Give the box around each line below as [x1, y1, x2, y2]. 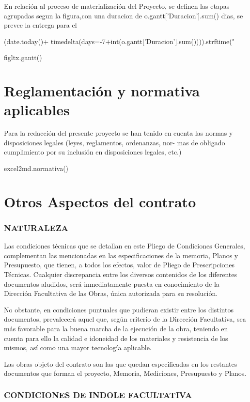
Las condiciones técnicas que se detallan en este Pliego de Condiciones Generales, [4, 241, 245, 251]
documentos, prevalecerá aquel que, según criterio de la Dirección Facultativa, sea [4, 314, 246, 324]
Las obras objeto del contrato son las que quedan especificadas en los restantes [4, 358, 237, 369]
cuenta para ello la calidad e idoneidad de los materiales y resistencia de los [4, 333, 228, 343]
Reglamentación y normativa [4, 81, 200, 101]
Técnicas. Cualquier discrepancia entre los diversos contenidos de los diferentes [4, 269, 237, 279]
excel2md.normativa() [4, 163, 69, 173]
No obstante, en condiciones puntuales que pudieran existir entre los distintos [4, 304, 234, 314]
